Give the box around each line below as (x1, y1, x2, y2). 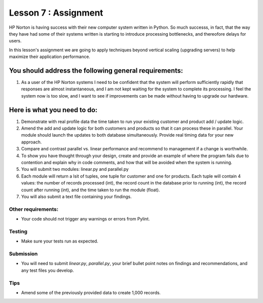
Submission (9, 250, 38, 257)
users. (9, 38, 22, 44)
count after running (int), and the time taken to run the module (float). (21, 187, 160, 193)
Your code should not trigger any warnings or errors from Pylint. (21, 216, 150, 222)
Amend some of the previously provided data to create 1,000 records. (21, 289, 161, 295)
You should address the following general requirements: (9, 66, 183, 75)
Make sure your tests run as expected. (21, 238, 98, 244)
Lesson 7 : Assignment (9, 7, 103, 18)
